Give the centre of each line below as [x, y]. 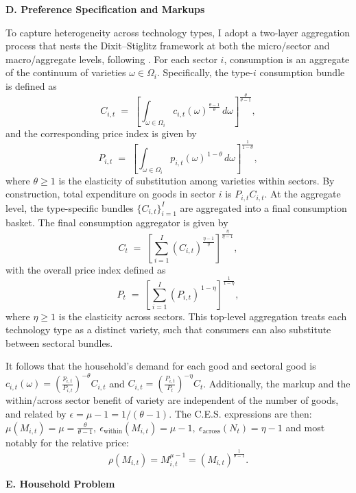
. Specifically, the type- [205, 72]
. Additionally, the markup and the [277, 383]
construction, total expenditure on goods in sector [111, 194]
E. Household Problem [60, 483]
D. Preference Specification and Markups [105, 9]
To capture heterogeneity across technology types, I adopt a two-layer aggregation [178, 32]
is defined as [31, 85]
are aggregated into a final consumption [263, 207]
